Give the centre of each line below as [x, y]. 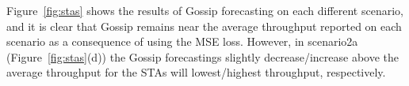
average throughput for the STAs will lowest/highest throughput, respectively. [196, 72]
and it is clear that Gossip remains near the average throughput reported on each [204, 26]
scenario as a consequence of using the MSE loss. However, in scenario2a [182, 41]
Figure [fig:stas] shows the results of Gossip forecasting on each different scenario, [205, 10]
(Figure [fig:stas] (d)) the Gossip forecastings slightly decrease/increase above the [203, 56]
